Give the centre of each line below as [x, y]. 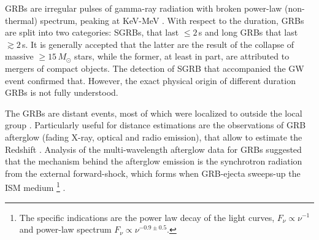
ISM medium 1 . [35, 186]
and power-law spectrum [65, 229]
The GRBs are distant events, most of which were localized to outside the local [154, 113]
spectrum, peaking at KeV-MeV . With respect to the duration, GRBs [172, 20]
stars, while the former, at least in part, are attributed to [182, 56]
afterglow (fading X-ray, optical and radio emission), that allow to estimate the [154, 137]
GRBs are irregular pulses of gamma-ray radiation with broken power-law [144, 8]
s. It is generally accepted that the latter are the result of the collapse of [158, 44]
